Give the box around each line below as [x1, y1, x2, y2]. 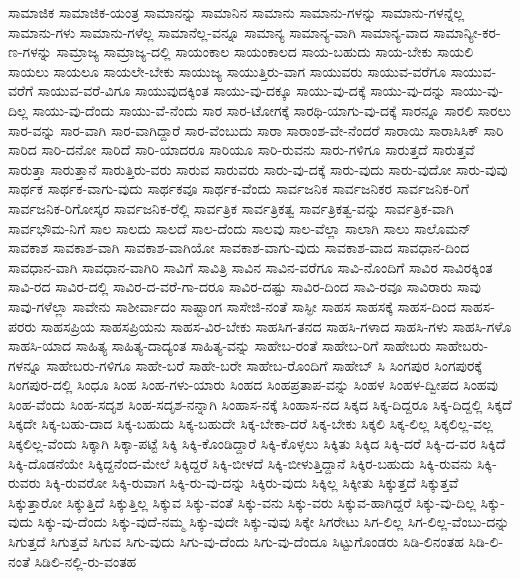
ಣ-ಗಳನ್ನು [8, 41, 52, 62]
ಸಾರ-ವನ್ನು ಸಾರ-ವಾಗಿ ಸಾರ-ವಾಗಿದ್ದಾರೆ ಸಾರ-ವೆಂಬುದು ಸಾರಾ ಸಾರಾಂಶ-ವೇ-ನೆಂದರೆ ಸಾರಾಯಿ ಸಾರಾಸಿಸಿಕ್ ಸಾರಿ [8, 119, 504, 140]
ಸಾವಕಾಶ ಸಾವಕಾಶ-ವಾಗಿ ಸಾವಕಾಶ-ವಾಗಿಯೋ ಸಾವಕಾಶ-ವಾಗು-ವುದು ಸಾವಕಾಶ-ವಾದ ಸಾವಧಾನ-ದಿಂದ [8, 237, 470, 258]
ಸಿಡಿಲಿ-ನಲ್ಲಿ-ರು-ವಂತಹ [34, 550, 137, 571]
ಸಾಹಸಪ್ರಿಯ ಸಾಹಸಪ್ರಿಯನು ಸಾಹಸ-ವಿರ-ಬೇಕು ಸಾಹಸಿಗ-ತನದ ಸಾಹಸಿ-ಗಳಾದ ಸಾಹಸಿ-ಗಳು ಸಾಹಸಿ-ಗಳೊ [40, 315, 512, 336]
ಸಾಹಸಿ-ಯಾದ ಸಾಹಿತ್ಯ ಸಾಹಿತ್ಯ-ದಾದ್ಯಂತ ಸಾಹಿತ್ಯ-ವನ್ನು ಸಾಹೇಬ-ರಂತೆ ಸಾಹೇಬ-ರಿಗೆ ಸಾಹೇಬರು [8, 335, 431, 356]
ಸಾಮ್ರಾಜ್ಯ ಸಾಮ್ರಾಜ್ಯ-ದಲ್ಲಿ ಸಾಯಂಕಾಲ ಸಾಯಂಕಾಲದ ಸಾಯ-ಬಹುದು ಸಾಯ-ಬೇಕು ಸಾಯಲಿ [56, 41, 474, 62]
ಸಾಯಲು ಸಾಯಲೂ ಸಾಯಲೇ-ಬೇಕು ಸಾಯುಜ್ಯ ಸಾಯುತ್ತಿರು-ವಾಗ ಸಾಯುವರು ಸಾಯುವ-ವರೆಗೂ [8, 60, 447, 81]
